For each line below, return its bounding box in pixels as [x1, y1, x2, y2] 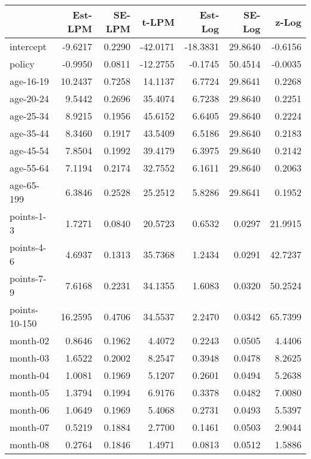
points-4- [10, 240, 47, 254]
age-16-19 [10, 74, 49, 88]
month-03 [10, 351, 50, 365]
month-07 [10, 420, 50, 434]
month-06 [10, 403, 50, 417]
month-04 [10, 368, 50, 382]
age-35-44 [10, 126, 49, 140]
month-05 [10, 385, 50, 399]
